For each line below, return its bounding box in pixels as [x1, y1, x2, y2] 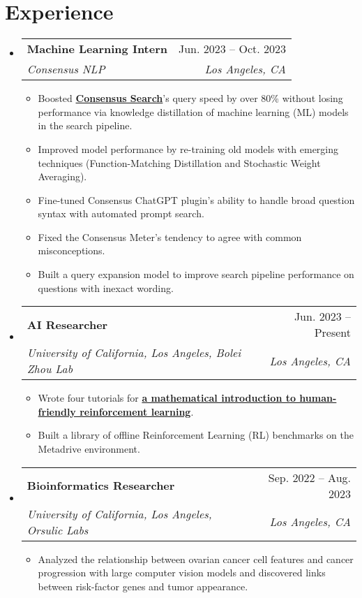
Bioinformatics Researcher [27, 477, 175, 494]
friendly [38, 404, 76, 418]
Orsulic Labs [27, 521, 89, 538]
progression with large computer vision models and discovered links [38, 565, 326, 580]
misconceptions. [38, 243, 105, 258]
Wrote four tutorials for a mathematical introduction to [38, 391, 296, 405]
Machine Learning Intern [27, 41, 167, 57]
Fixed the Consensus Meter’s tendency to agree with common [38, 229, 302, 244]
